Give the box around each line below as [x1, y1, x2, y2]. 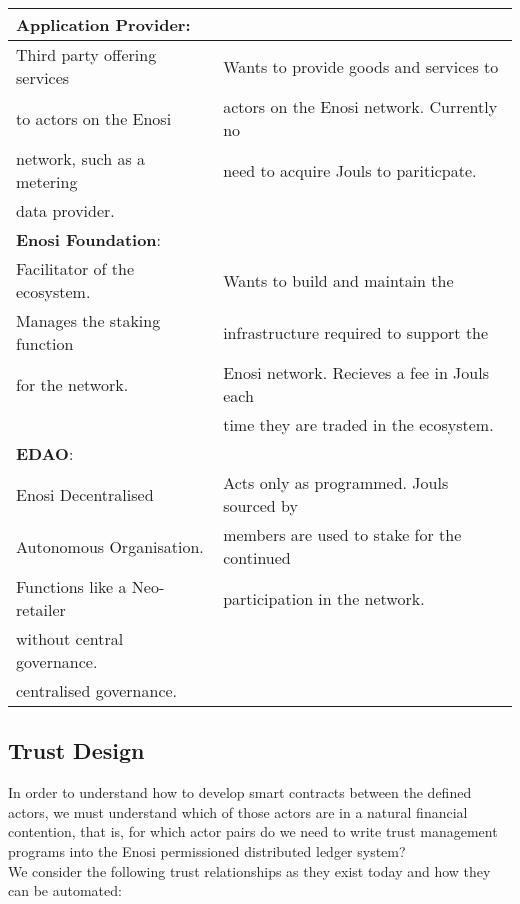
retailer [16, 598, 66, 621]
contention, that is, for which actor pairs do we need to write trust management [8, 821, 498, 842]
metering [16, 170, 78, 193]
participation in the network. [223, 586, 425, 610]
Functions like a [16, 575, 127, 598]
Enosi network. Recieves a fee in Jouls [223, 361, 489, 384]
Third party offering [16, 43, 157, 66]
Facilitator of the [16, 257, 135, 280]
